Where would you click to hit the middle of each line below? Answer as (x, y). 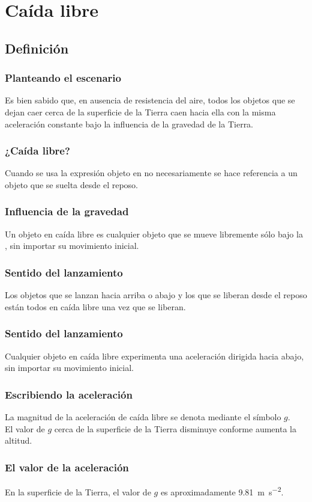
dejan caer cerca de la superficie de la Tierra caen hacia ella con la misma (140, 112)
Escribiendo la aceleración (69, 394)
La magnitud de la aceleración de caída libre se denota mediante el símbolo (143, 417)
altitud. (19, 440)
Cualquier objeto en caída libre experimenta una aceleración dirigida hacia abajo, (154, 356)
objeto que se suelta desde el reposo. (71, 184)
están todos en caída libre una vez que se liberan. (95, 306)
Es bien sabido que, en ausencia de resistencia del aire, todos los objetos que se (150, 100)
